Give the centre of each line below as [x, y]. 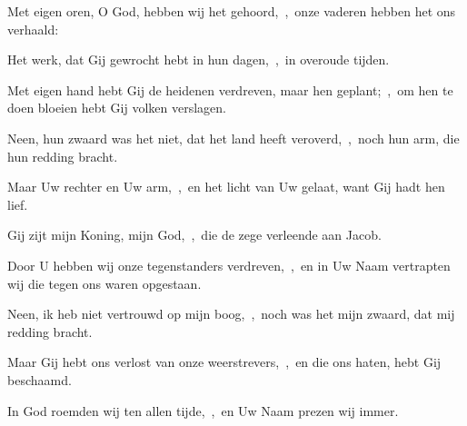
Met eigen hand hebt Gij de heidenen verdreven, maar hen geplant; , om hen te [230, 89]
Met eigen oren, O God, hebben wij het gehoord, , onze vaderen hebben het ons [232, 11]
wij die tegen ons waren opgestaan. [104, 283]
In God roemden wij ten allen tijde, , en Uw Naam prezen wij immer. [203, 410]
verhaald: [33, 29]
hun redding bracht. [63, 156]
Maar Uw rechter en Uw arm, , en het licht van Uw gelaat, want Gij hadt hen [226, 187]
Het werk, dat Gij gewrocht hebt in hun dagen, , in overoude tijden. [199, 59]
